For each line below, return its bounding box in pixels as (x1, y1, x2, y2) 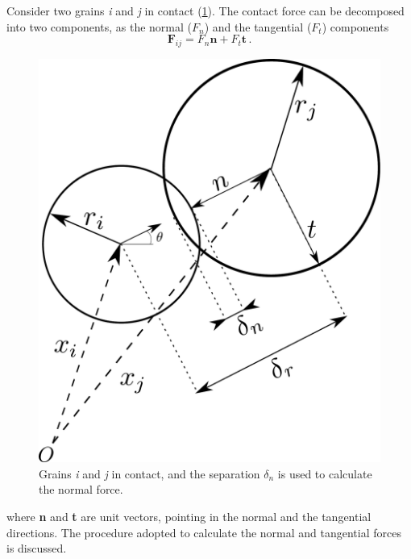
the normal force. (39, 481, 123, 498)
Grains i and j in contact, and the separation (39, 465, 260, 482)
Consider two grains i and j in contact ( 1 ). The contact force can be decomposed (6, 2, 405, 19)
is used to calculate (277, 465, 372, 482)
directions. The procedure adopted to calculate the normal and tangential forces (6, 524, 401, 540)
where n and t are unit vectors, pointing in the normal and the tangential (6, 507, 372, 524)
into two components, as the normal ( (6, 18, 193, 35)
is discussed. (6, 540, 67, 557)
